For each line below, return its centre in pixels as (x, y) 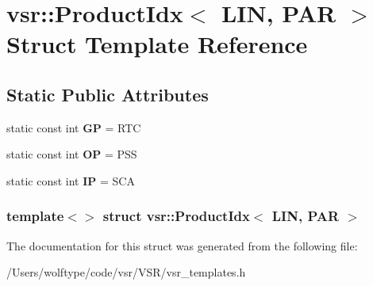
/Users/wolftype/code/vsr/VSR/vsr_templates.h (126, 272)
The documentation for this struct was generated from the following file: (182, 245)
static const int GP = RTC (74, 127)
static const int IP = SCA (71, 180)
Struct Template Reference (157, 44)
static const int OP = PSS (72, 154)
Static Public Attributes (108, 94)
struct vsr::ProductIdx (176, 216)
